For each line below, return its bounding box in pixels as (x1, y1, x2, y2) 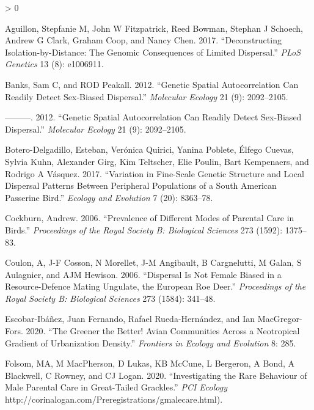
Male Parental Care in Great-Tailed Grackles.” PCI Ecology (5, 381, 227, 394)
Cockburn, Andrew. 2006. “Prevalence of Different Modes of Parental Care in (5, 211, 294, 224)
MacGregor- (257, 312, 302, 325)
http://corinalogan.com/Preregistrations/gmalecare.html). (5, 393, 223, 406)
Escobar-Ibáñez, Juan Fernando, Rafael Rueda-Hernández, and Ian (5, 312, 255, 325)
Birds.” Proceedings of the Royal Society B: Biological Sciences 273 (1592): (5, 223, 283, 236)
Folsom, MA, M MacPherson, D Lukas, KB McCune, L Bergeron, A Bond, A (5, 357, 295, 370)
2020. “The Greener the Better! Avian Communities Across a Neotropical (26, 324, 300, 337)
